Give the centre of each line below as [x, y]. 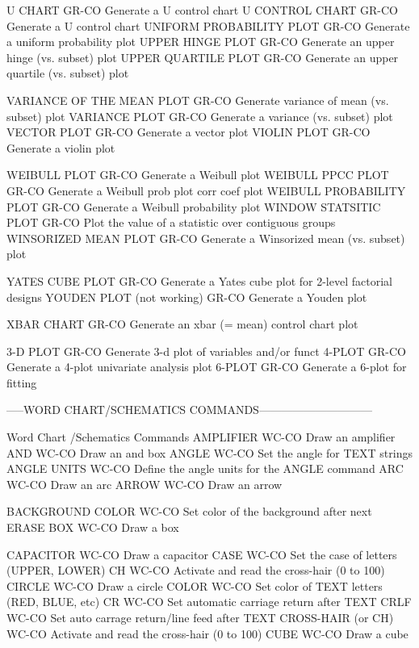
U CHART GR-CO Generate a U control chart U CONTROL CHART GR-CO [202, 10]
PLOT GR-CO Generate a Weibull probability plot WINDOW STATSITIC [194, 206]
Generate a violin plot [61, 147]
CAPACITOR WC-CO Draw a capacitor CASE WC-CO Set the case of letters [202, 554]
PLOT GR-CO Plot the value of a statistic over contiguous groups [171, 222]
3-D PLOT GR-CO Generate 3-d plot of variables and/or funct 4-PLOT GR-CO [206, 351]
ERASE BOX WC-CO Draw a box [93, 527]
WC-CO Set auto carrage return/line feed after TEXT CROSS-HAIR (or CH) [200, 617]
